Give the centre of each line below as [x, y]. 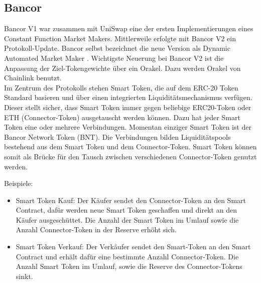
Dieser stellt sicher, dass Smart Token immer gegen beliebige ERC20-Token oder [128, 107]
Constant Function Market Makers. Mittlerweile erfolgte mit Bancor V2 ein [120, 38]
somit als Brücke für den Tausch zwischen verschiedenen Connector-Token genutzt [130, 156]
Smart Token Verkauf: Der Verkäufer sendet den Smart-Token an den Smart [133, 247]
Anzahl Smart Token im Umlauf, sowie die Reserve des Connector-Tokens [129, 266]
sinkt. [24, 276]
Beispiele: [19, 183]
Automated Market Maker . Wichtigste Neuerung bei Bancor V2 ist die [114, 58]
